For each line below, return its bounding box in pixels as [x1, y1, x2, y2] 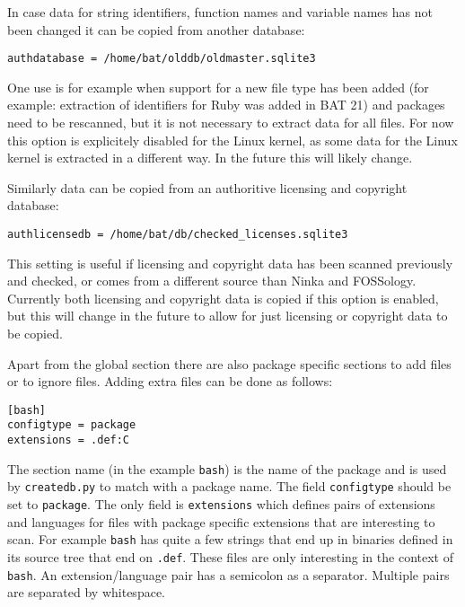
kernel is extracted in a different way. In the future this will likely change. [7, 148, 413, 167]
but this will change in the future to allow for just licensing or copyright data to [7, 306, 448, 325]
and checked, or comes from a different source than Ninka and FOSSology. [7, 271, 417, 290]
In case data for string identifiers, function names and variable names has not [7, 3, 433, 21]
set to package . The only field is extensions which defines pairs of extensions [7, 495, 435, 514]
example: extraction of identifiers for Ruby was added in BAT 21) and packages [7, 95, 445, 114]
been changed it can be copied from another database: [7, 20, 305, 39]
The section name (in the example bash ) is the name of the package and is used [7, 459, 447, 478]
